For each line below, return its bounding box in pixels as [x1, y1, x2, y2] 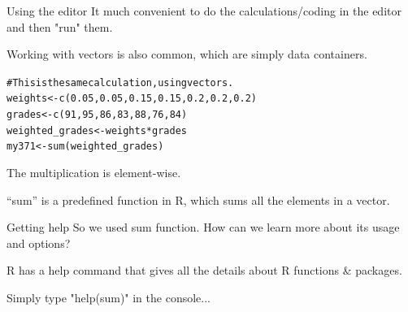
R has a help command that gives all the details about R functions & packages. [7, 262, 402, 279]
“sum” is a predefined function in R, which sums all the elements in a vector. [7, 191, 390, 208]
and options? [7, 234, 71, 251]
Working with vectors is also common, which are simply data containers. [7, 45, 367, 63]
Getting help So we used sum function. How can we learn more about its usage [7, 219, 400, 236]
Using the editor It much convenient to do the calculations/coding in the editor [7, 2, 401, 19]
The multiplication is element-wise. [7, 164, 181, 181]
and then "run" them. [7, 18, 113, 35]
